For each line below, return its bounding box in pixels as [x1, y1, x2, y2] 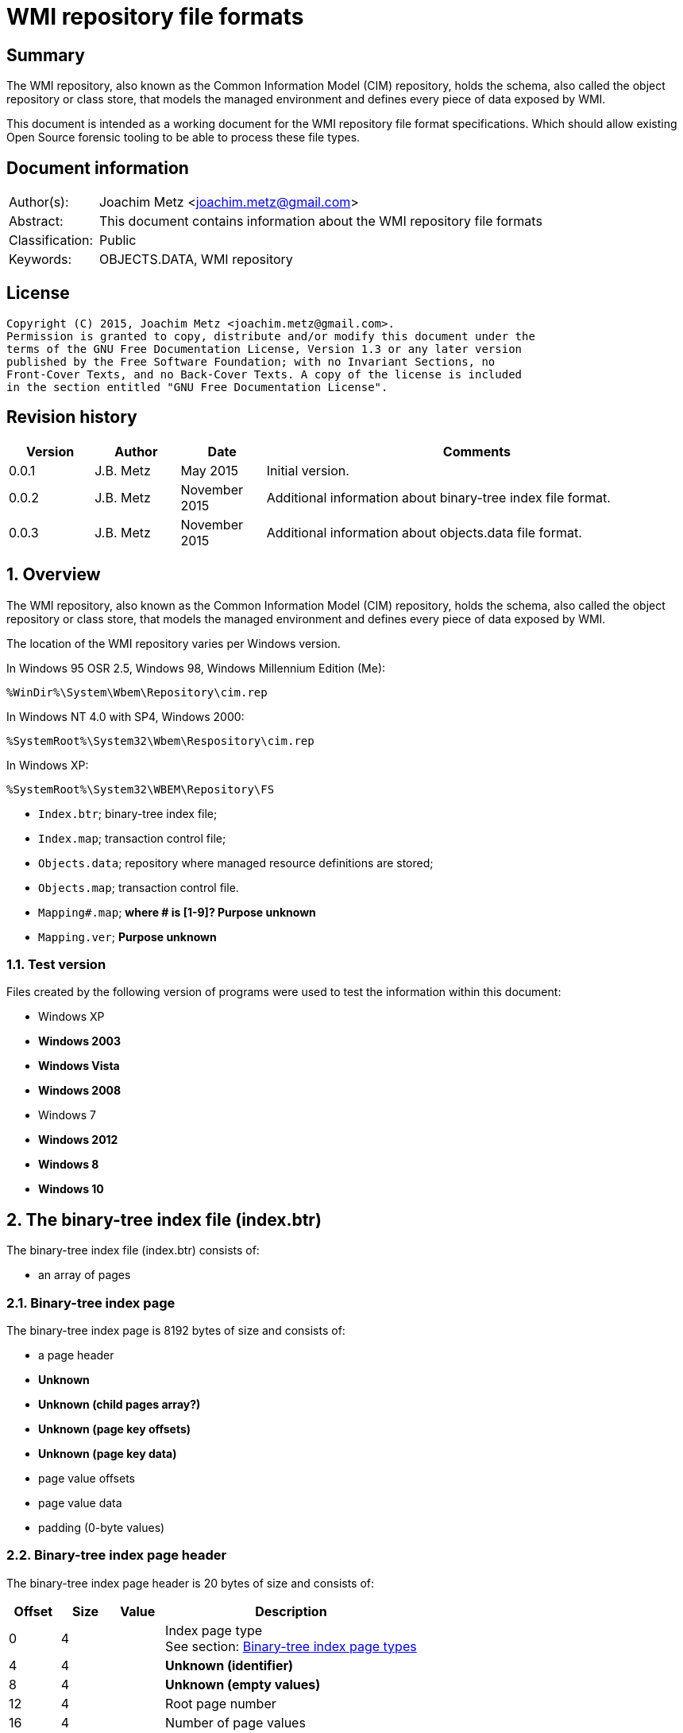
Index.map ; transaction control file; [38, 831, 226, 845]
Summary [6, 45, 85, 65]
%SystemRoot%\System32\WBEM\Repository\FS [6, 782, 275, 796]
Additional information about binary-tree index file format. [266, 489, 611, 506]
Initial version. [266, 462, 349, 479]
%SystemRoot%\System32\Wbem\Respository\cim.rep [6, 734, 314, 747]
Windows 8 [38, 1157, 99, 1172]
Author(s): [9, 194, 69, 211]
